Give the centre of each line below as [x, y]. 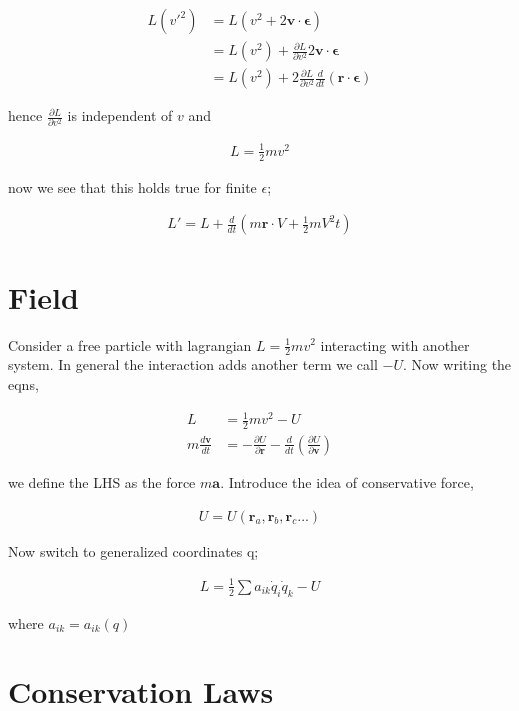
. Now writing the [457, 364]
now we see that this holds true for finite [132, 186]
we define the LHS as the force [102, 481]
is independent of [120, 115]
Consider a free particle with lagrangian [130, 344]
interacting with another [395, 344]
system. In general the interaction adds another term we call [193, 364]
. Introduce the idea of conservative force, [347, 481]
